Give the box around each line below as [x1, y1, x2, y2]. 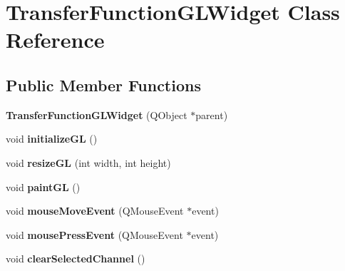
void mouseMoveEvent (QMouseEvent [6, 203, 184, 218]
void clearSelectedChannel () [6, 251, 145, 266]
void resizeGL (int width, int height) [6, 155, 171, 170]
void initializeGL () [6, 131, 98, 146]
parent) [195, 107, 228, 122]
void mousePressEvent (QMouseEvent [6, 227, 183, 242]
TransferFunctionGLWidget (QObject [6, 107, 187, 122]
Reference [6, 25, 105, 54]
